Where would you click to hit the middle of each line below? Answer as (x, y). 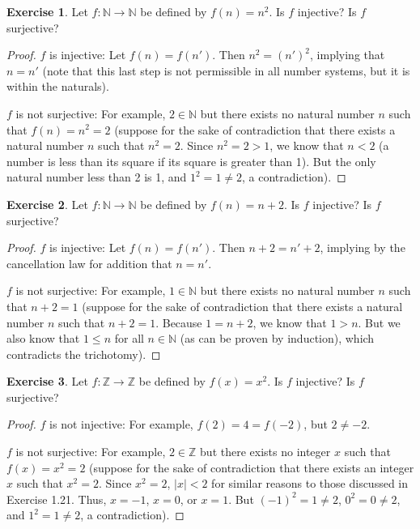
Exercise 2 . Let (47, 204)
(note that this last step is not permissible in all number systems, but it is (226, 70)
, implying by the (363, 247)
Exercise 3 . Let (47, 381)
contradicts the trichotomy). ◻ (84, 354)
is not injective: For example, (121, 424)
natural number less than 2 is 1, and (97, 177)
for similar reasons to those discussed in (310, 483)
